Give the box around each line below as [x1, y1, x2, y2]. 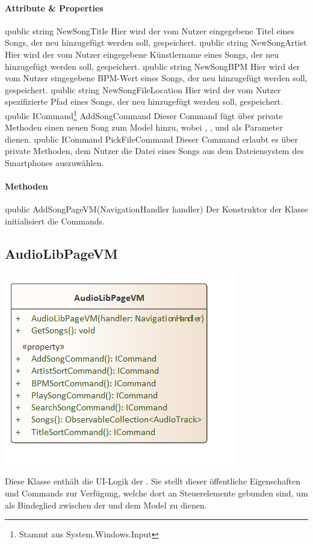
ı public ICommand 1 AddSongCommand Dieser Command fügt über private [5, 107, 283, 122]
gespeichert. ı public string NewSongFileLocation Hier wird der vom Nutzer [5, 83, 281, 96]
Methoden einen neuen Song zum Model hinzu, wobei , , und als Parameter [5, 121, 283, 134]
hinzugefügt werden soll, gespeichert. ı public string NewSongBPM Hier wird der [5, 60, 300, 72]
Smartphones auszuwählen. [5, 156, 104, 168]
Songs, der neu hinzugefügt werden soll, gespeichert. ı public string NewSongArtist [5, 36, 307, 49]
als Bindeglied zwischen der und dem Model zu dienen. [5, 498, 207, 511]
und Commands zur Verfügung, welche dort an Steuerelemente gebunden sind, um [5, 486, 308, 499]
